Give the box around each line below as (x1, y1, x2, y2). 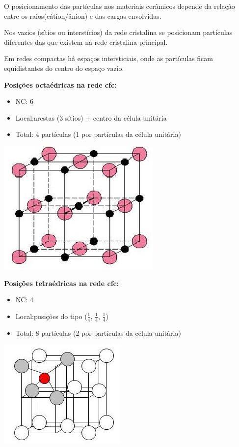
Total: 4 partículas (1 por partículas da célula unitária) (15, 129, 181, 139)
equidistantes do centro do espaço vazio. (4, 63, 124, 73)
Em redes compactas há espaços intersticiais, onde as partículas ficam (4, 53, 213, 64)
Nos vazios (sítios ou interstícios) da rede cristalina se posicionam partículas (4, 27, 233, 37)
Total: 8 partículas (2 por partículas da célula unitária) (15, 327, 181, 338)
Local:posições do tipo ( (15, 311, 87, 321)
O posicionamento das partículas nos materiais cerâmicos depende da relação (4, 1, 235, 11)
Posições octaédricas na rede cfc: (4, 79, 117, 90)
